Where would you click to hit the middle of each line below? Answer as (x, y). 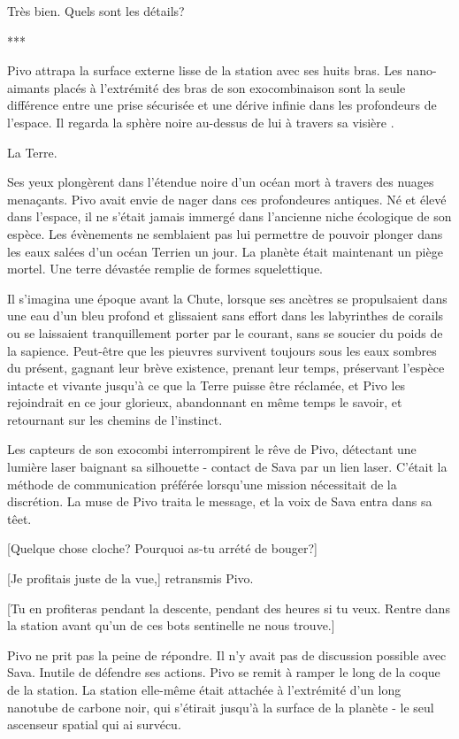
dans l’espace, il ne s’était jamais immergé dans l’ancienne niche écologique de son (229, 216)
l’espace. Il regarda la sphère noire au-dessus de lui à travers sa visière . (201, 122)
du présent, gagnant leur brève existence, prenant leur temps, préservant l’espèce (226, 368)
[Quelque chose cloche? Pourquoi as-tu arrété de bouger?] (162, 548)
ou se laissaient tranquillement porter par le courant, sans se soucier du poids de (225, 332)
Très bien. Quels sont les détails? (96, 11)
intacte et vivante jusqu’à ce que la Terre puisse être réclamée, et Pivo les (207, 385)
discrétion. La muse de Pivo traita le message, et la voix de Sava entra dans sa (220, 501)
